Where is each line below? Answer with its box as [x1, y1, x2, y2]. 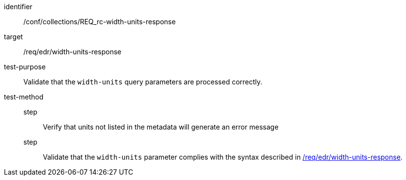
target [4, 33, 23, 41]
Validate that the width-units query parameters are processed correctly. [23, 78, 263, 86]
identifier [4, 2, 33, 11]
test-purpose [4, 63, 46, 71]
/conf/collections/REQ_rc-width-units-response [23, 17, 176, 26]
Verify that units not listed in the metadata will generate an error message [43, 123, 279, 131]
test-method [4, 93, 43, 101]
